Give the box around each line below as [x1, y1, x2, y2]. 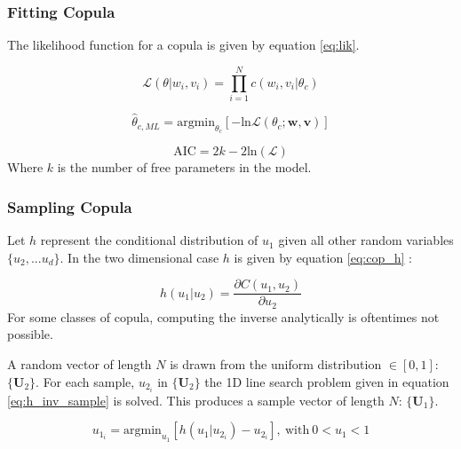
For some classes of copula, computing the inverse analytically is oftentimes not [7, 307, 440, 326]
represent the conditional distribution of [40, 231, 258, 249]
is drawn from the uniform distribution [170, 355, 382, 374]
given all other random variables [278, 231, 454, 249]
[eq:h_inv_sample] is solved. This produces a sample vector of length [7, 390, 385, 409]
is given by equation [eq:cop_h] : [234, 248, 413, 266]
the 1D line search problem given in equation [204, 372, 449, 390]
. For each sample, [36, 372, 135, 390]
